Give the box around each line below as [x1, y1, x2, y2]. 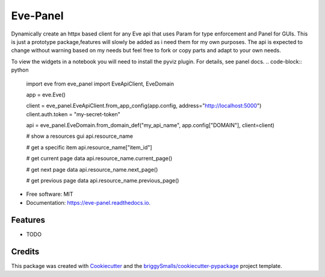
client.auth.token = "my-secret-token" [26, 110, 120, 117]
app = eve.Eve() [26, 91, 66, 98]
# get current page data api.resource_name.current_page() [26, 155, 173, 162]
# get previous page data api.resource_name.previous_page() [26, 177, 179, 184]
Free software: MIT [26, 190, 73, 198]
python [11, 66, 29, 73]
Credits [11, 246, 40, 257]
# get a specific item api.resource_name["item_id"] [26, 143, 153, 151]
